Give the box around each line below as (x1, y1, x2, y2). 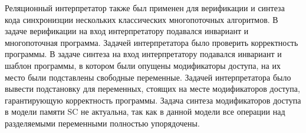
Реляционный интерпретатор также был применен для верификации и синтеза (5, 2, 285, 14)
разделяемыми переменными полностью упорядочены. (5, 117, 200, 129)
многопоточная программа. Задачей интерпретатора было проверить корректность (5, 36, 298, 48)
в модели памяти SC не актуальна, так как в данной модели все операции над (5, 105, 285, 118)
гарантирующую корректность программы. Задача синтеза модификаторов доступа (5, 94, 301, 106)
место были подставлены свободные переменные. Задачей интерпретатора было (5, 71, 291, 83)
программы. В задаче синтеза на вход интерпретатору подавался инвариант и (5, 48, 282, 60)
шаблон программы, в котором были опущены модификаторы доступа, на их (5, 59, 281, 71)
